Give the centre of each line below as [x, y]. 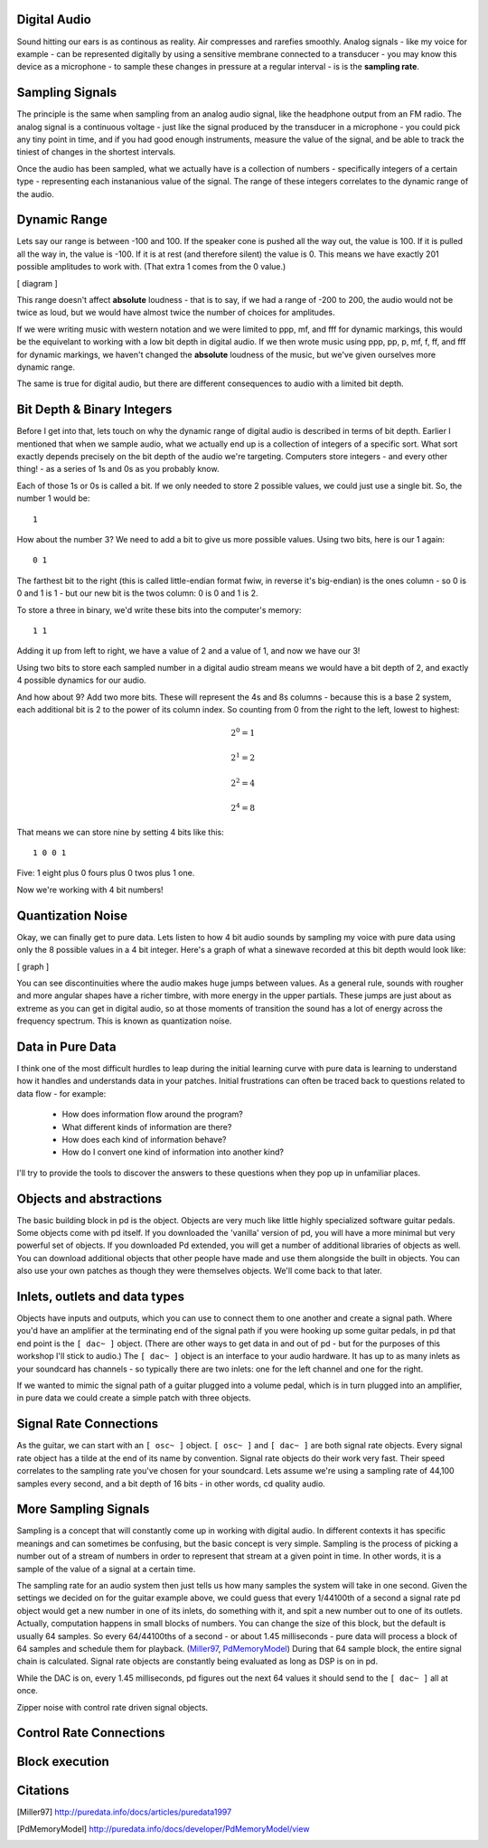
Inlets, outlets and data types [101, 1296]
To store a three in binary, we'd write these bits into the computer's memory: [159, 609]
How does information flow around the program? [152, 1114]
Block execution [63, 1762]
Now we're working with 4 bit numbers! [90, 890]
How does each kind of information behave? [144, 1139]
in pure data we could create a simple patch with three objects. [134, 1398]
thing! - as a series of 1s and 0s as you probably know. [118, 469]
